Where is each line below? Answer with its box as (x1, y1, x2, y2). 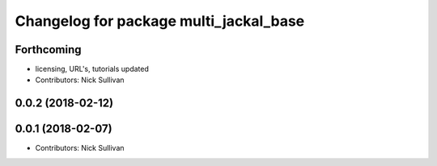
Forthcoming (15, 43, 82, 56)
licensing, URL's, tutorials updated (35, 64, 149, 74)
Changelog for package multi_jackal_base (15, 12, 305, 30)
